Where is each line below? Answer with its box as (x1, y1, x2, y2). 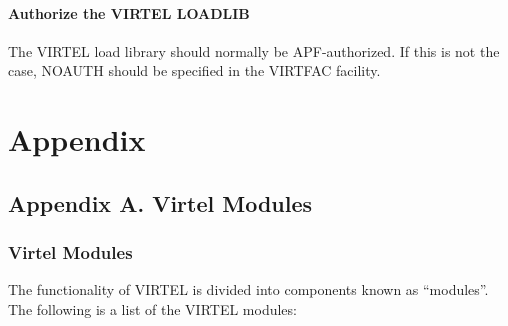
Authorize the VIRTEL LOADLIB (8, 2, 250, 23)
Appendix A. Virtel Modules (8, 187, 313, 218)
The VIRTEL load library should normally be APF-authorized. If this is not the (8, 40, 500, 61)
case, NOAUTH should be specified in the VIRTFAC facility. (8, 60, 381, 81)
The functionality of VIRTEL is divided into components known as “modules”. (8, 279, 489, 300)
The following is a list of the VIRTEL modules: (8, 298, 297, 319)
